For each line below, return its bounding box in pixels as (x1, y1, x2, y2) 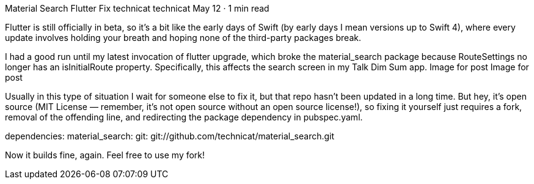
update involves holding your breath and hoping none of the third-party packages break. (5, 32, 361, 43)
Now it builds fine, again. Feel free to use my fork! (5, 150, 205, 160)
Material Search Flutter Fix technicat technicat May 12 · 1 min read (5, 3, 269, 13)
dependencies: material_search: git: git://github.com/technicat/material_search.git (5, 131, 335, 141)
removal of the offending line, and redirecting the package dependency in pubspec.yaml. (5, 112, 363, 122)
